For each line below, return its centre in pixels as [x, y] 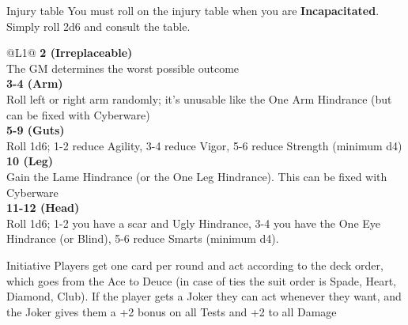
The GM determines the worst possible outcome [123, 68]
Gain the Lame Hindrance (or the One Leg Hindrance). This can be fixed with [197, 176]
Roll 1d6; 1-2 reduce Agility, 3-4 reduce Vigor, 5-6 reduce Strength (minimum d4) [204, 145]
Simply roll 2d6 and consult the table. [98, 26]
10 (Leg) [30, 161]
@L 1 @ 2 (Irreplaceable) [70, 53]
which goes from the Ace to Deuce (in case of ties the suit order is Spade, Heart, [201, 280]
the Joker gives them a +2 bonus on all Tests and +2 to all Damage [172, 311]
